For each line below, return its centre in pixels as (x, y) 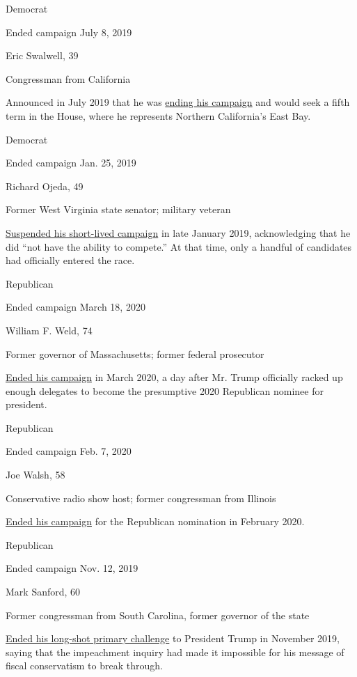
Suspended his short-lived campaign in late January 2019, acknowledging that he (178, 232)
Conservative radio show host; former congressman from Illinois (141, 498)
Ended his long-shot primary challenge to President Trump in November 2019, (173, 638)
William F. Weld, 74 (49, 330)
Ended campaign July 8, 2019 (69, 32)
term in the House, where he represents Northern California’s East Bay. (158, 115)
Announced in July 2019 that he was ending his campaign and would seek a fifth (178, 102)
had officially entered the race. (70, 260)
